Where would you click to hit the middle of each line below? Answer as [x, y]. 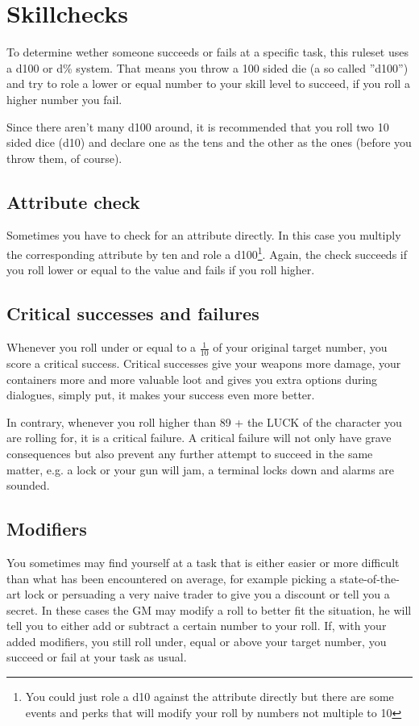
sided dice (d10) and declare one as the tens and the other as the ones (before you [209, 142]
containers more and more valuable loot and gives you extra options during [192, 379]
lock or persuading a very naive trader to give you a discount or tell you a [207, 594]
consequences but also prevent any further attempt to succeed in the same [190, 453]
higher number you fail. [64, 99]
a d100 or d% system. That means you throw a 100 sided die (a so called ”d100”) [207, 67]
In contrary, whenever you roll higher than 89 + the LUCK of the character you [204, 421]
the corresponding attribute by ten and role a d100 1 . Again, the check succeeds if [207, 253]
